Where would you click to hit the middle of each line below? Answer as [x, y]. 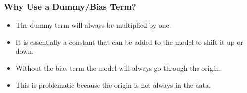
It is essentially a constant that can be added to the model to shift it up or [129, 41]
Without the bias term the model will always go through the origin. [118, 68]
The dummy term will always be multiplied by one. [93, 25]
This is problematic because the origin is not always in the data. [113, 84]
